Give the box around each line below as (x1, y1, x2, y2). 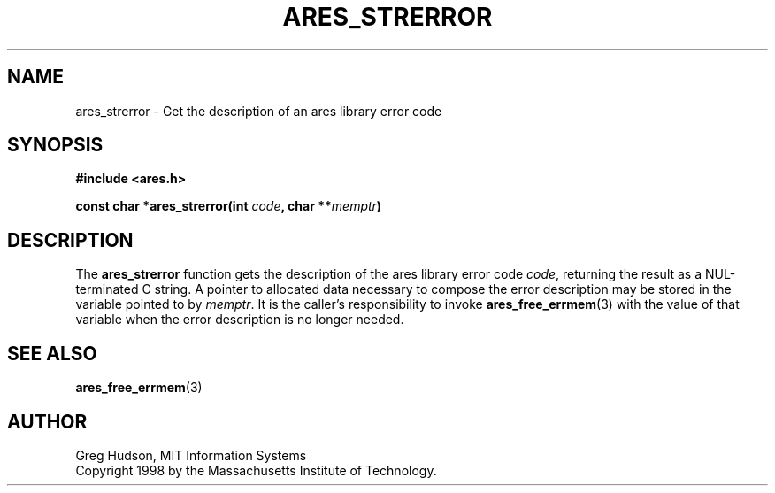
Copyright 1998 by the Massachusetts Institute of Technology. (75, 462, 437, 478)
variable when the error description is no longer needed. (75, 312, 404, 327)
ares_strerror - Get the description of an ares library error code (75, 103, 442, 119)
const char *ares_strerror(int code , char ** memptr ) (75, 198, 382, 214)
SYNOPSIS (7, 134, 104, 157)
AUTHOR (7, 410, 88, 433)
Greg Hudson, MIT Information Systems (75, 447, 307, 463)
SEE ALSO (7, 342, 97, 365)
